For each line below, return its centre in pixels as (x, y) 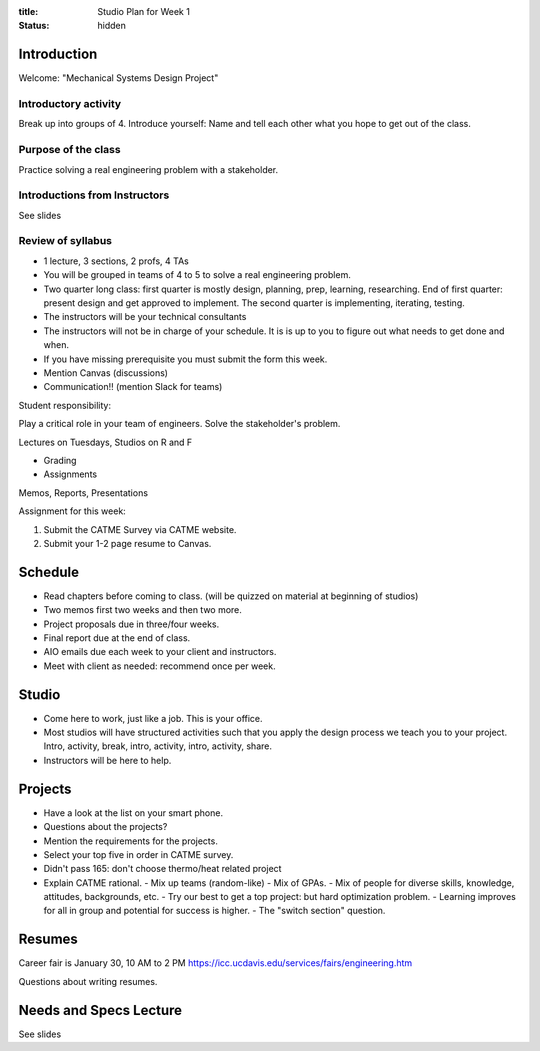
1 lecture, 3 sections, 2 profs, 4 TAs (116, 261)
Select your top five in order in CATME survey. (138, 854)
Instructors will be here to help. (107, 760)
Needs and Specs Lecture (100, 1010)
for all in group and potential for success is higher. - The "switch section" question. (214, 911)
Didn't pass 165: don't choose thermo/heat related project (162, 869)
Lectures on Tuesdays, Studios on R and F (105, 442)
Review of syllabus (65, 241)
